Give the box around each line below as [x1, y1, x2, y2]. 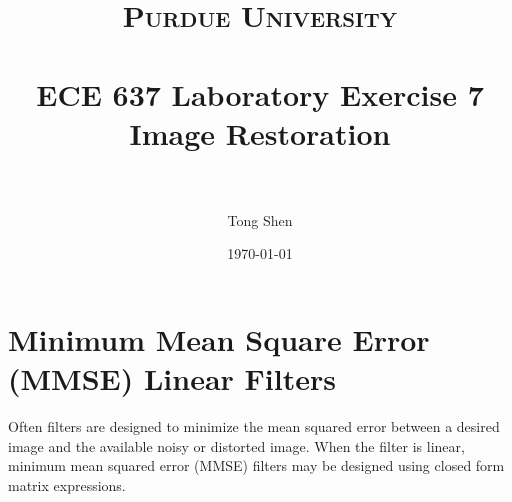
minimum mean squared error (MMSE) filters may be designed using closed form [8, 455, 505, 476]
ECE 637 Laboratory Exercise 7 [36, 73, 484, 114]
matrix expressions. [8, 474, 126, 495]
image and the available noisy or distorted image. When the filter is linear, [8, 435, 465, 456]
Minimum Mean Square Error [8, 319, 430, 360]
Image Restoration [129, 112, 391, 153]
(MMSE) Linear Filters [8, 358, 336, 399]
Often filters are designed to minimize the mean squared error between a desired [8, 416, 500, 437]
